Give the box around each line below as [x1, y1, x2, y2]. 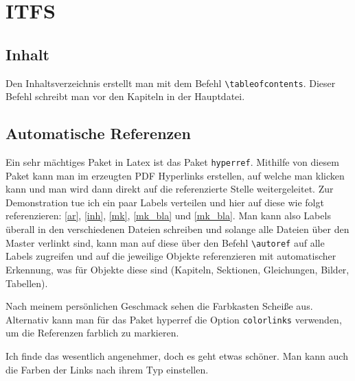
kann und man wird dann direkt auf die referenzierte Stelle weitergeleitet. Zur [5, 182, 334, 196]
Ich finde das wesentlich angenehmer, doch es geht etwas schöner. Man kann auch [5, 348, 348, 362]
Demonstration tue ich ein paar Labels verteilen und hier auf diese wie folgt [5, 195, 324, 209]
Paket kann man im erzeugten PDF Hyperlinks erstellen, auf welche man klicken [5, 168, 345, 182]
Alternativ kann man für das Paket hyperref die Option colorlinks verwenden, [5, 312, 342, 326]
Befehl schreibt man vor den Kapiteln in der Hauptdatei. [5, 89, 245, 103]
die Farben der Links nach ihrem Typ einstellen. [5, 362, 209, 376]
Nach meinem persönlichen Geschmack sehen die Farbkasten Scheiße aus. [5, 299, 313, 313]
